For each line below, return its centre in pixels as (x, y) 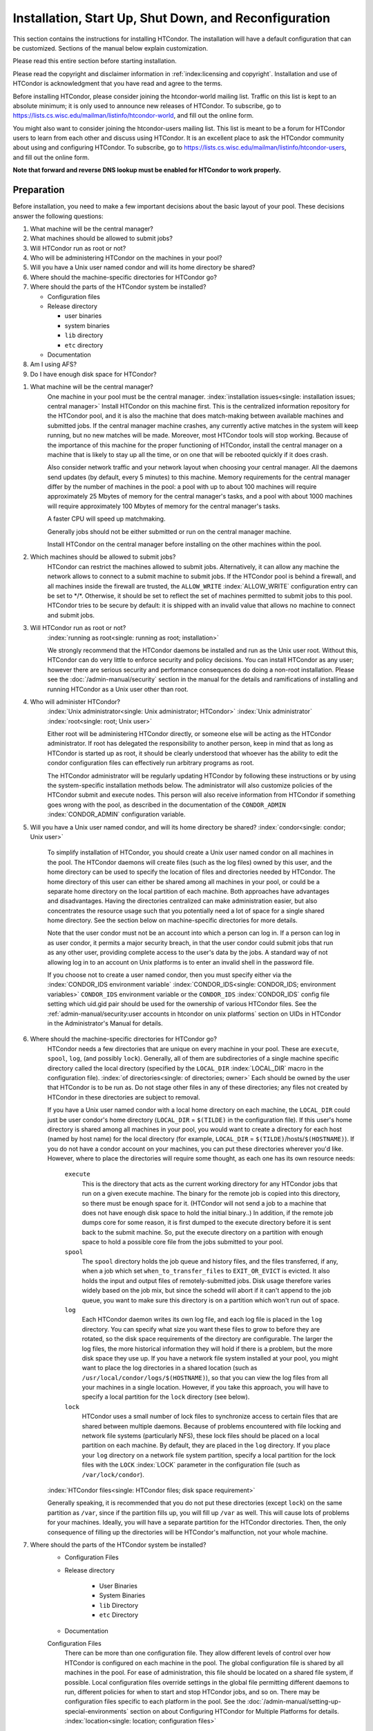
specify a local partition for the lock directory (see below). (166, 1397)
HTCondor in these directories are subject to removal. (124, 1097)
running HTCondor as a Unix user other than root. (118, 689)
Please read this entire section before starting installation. (95, 61)
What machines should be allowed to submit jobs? (101, 238)
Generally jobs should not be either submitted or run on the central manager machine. (169, 531)
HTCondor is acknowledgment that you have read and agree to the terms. (117, 84)
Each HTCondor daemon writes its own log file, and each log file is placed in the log (202, 1320)
